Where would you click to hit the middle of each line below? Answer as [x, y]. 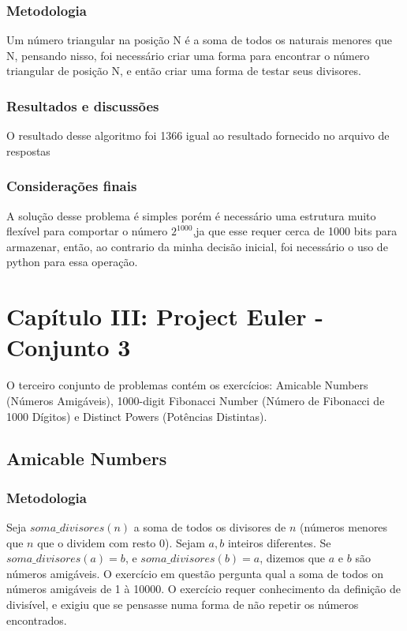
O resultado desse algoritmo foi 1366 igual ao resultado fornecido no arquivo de [198, 135]
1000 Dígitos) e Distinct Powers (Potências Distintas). [137, 416]
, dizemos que [293, 558]
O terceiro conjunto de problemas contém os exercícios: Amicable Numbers [187, 385]
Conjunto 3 [69, 347]
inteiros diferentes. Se [279, 542]
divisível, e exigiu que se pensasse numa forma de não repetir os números [183, 605]
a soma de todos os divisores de [210, 527]
